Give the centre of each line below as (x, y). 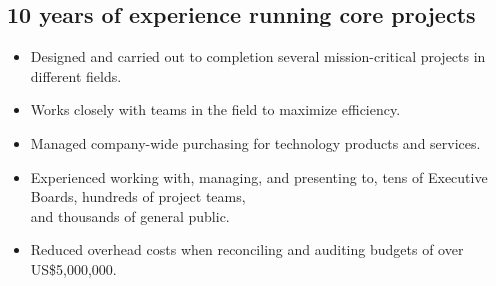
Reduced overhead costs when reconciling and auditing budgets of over (247, 249)
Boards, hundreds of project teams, (138, 196)
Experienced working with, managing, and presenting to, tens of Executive (259, 176)
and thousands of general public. (130, 215)
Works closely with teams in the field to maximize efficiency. (215, 109)
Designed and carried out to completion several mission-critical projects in (258, 56)
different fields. (76, 75)
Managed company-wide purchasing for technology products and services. (255, 142)
